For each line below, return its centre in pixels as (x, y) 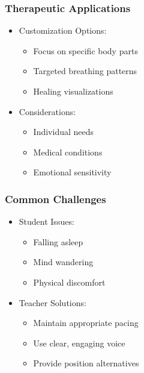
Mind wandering (63, 262)
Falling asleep (58, 241)
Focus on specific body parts (85, 50)
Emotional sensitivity (72, 172)
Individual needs (64, 132)
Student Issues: (46, 221)
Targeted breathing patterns (85, 71)
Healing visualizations (73, 91)
